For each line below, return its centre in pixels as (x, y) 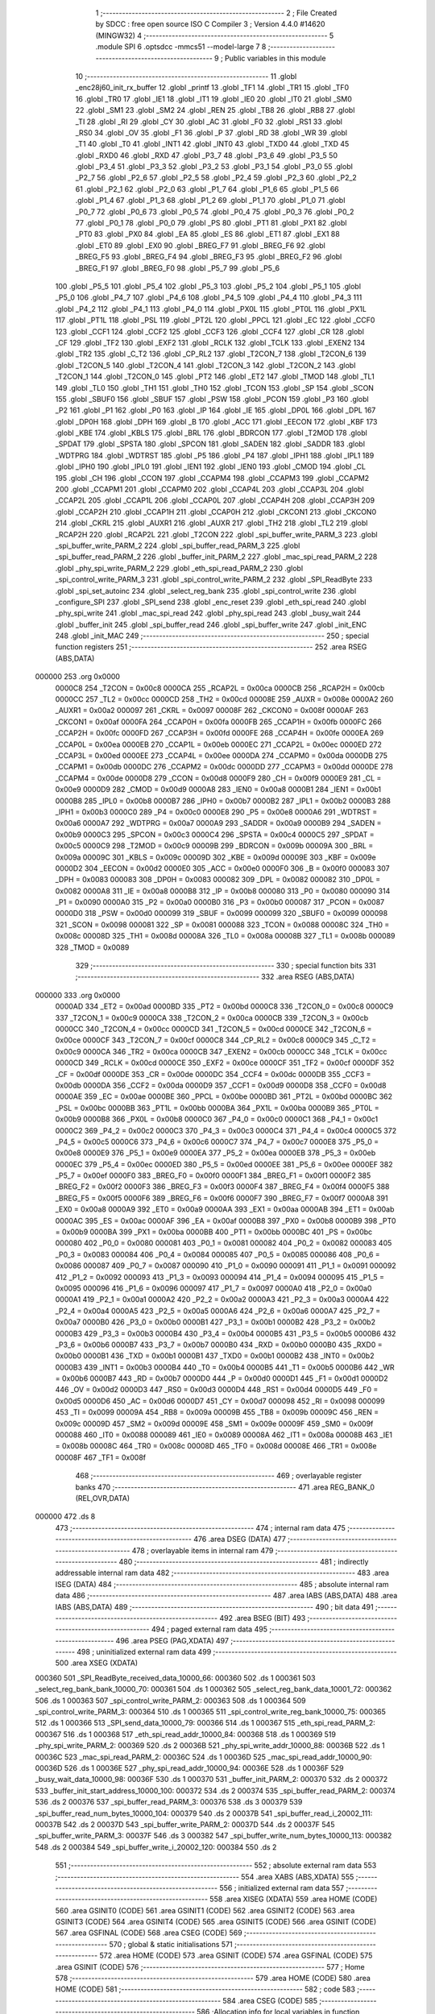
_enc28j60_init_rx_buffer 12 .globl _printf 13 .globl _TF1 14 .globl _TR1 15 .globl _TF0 (212, 88)
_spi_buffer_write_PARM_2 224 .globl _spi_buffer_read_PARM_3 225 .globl (178, 545)
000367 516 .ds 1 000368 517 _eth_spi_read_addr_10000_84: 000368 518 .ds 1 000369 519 (185, 1734)
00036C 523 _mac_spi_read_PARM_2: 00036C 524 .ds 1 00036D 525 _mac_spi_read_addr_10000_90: (203, 1757)
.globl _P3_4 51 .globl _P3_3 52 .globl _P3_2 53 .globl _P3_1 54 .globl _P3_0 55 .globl (214, 167)
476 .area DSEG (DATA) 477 (240, 1540)
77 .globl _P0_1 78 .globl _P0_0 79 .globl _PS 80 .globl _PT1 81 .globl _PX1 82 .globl (211, 223)
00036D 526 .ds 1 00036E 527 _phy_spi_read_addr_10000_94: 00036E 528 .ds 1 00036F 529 (189, 1767)
